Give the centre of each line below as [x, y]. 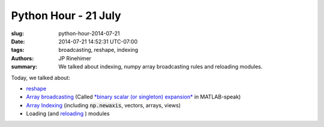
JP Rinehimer [75, 58]
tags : [18, 50]
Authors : [22, 58]
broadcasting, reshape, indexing [98, 50]
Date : [18, 41]
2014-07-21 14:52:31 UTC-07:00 [98, 41]
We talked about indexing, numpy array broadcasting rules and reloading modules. [160, 67]
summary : [24, 67]
